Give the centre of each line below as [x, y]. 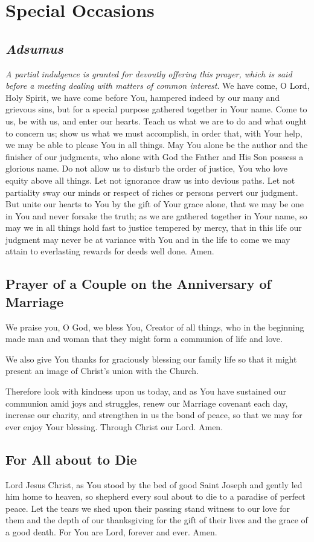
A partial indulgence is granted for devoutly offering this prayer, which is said [149, 73]
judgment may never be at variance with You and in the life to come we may [148, 239]
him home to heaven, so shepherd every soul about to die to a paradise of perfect [155, 496]
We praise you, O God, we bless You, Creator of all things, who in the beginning [155, 327]
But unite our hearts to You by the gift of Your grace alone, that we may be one [155, 204]
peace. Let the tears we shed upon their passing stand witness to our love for [148, 508]
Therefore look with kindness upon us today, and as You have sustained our [146, 391]
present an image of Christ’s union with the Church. [102, 371]
